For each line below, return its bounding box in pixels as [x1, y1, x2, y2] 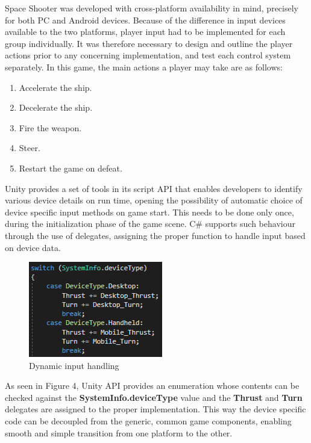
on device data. [5, 241, 61, 253]
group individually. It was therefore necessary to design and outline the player [5, 37, 293, 49]
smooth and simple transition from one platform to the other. [5, 426, 233, 439]
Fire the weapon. [19, 121, 82, 134]
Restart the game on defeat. [19, 161, 122, 174]
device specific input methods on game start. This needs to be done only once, [5, 205, 294, 218]
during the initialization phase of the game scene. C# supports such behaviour [5, 217, 295, 230]
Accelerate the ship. [19, 81, 92, 93]
